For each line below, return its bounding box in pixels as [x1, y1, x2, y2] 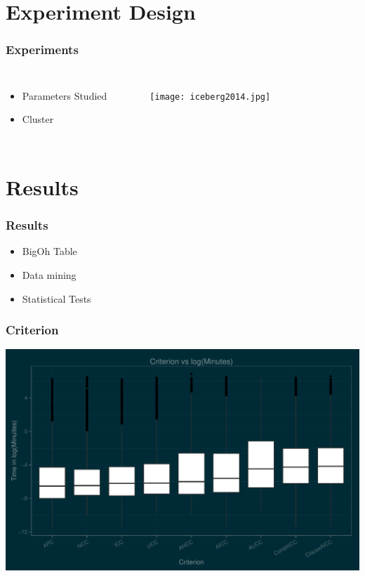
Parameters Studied [22, 88, 107, 103]
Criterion [6, 321, 59, 339]
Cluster [22, 112, 54, 126]
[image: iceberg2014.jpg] [150, 91, 271, 102]
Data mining [22, 267, 77, 282]
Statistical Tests [22, 291, 91, 306]
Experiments [6, 41, 79, 58]
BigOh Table [22, 244, 77, 258]
